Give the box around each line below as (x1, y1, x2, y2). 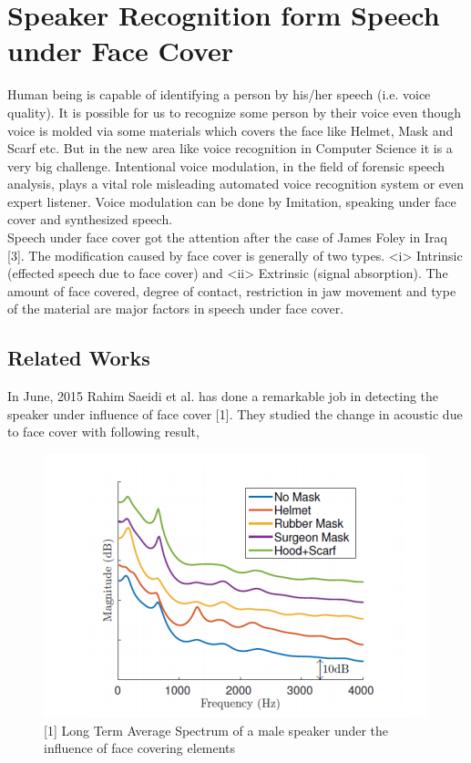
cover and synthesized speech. (7, 210, 173, 229)
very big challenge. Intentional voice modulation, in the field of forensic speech (7, 156, 445, 175)
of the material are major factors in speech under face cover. (7, 299, 344, 318)
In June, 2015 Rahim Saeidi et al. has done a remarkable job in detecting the (7, 387, 439, 406)
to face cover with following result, (7, 422, 200, 441)
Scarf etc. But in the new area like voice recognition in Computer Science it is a (7, 139, 453, 158)
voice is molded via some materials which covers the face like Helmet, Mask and (7, 120, 454, 139)
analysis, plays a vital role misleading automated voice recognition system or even (7, 174, 465, 193)
